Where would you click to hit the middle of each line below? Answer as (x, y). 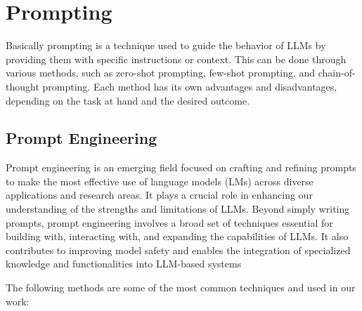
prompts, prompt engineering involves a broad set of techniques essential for (169, 222)
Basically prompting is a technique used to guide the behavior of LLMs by (166, 45)
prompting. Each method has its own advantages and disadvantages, (190, 86)
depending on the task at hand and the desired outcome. (128, 100)
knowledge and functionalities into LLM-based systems (124, 264)
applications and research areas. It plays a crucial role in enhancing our (159, 195)
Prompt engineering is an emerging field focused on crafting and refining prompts (181, 167)
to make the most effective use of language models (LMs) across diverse (160, 181)
